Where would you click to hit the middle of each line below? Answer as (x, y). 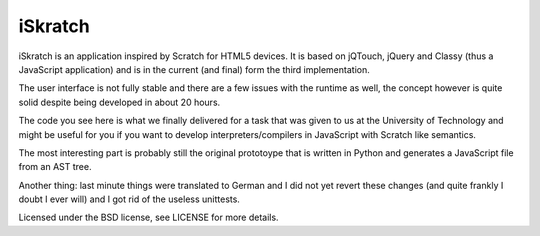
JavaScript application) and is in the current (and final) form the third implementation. (194, 69)
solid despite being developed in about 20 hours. (119, 102)
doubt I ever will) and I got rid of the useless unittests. (129, 199)
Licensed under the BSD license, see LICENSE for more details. (148, 217)
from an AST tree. (55, 167)
